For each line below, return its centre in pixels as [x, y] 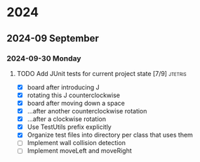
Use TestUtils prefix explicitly [69, 127]
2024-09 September [53, 38]
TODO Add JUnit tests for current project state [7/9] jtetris [101, 73]
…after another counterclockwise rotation [87, 111]
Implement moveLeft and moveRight [80, 151]
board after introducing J [63, 87]
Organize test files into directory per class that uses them [110, 135]
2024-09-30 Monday [44, 58]
